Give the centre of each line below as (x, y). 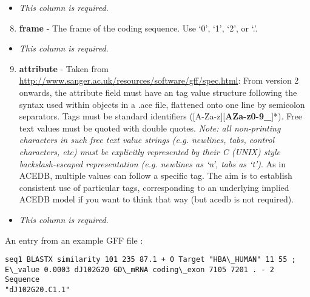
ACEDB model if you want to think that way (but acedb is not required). (157, 199)
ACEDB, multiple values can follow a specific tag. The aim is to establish (156, 175)
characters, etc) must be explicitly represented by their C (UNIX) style (150, 151)
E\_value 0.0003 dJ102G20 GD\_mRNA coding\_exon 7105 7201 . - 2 (140, 269)
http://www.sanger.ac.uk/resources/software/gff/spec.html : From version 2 (159, 80)
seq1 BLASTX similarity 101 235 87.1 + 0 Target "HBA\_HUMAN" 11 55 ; (150, 260)
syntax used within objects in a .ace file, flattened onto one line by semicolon (162, 104)
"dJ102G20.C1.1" (38, 290)
